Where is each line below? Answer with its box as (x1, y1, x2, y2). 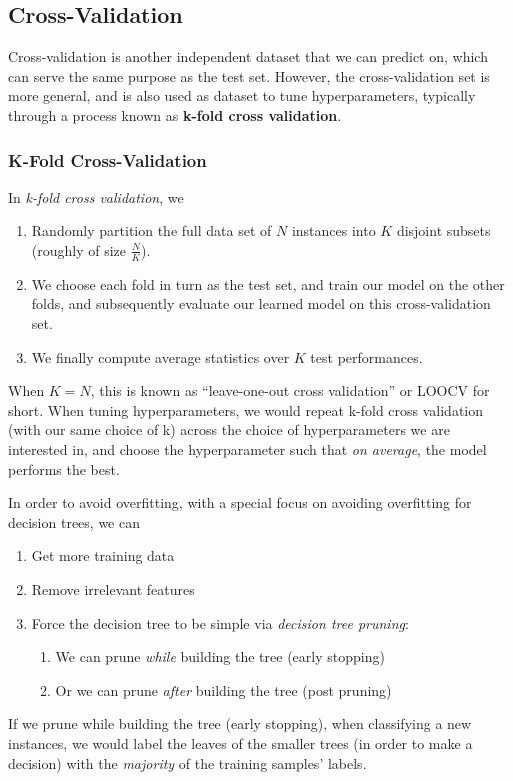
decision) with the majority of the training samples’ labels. (8, 752, 367, 773)
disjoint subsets (396, 220, 491, 241)
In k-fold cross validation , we (8, 186, 184, 207)
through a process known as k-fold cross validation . (8, 104, 342, 125)
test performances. (310, 346, 423, 367)
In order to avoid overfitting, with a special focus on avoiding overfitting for (8, 492, 472, 513)
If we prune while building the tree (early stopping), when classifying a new (8, 713, 472, 734)
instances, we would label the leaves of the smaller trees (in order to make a (8, 732, 473, 753)
